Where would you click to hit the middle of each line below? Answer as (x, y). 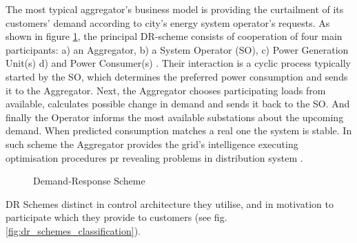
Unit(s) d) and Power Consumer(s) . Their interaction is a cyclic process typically (178, 63)
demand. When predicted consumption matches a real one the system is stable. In (179, 130)
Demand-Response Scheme (89, 181)
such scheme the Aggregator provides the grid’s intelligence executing (152, 144)
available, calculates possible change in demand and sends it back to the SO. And (178, 104)
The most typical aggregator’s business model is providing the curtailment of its (175, 9)
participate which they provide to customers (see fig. (116, 217)
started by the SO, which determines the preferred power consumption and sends (177, 76)
